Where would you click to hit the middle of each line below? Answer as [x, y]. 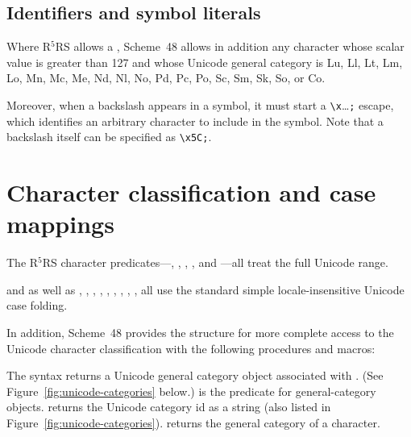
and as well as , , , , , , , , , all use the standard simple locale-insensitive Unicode [205, 289]
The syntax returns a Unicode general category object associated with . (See [195, 375]
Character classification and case [191, 192]
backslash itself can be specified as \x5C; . [109, 137]
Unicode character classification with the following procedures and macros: [191, 348]
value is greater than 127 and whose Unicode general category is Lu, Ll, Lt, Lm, [205, 62]
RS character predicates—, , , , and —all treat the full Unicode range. [215, 262]
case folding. [37, 305]
